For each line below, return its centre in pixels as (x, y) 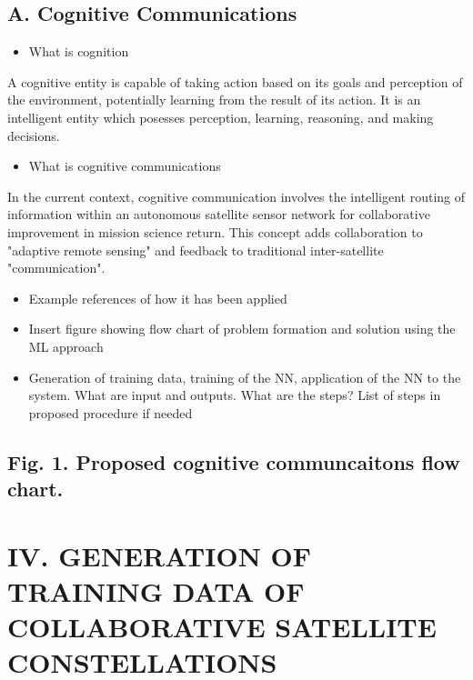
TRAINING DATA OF (156, 590)
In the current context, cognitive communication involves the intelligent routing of (236, 196)
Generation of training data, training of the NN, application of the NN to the (245, 377)
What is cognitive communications (125, 166)
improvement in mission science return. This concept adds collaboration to (215, 231)
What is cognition (79, 51)
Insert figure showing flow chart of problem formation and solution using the (242, 329)
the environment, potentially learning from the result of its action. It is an (214, 100)
